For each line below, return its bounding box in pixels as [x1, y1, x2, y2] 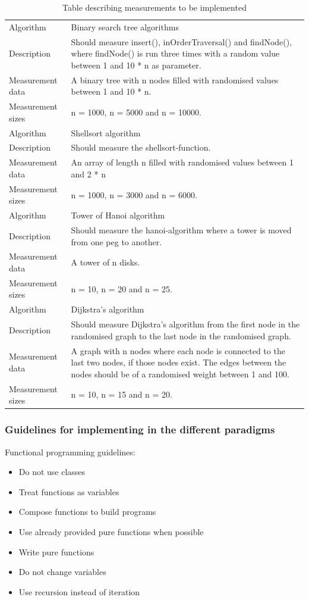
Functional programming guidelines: [5, 445, 135, 458]
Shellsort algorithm [71, 126, 141, 139]
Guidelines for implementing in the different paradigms [5, 422, 275, 437]
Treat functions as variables [18, 485, 119, 498]
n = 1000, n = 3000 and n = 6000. [71, 188, 197, 201]
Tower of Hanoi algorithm [71, 209, 165, 221]
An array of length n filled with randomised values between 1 [71, 156, 294, 168]
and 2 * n [71, 167, 106, 180]
